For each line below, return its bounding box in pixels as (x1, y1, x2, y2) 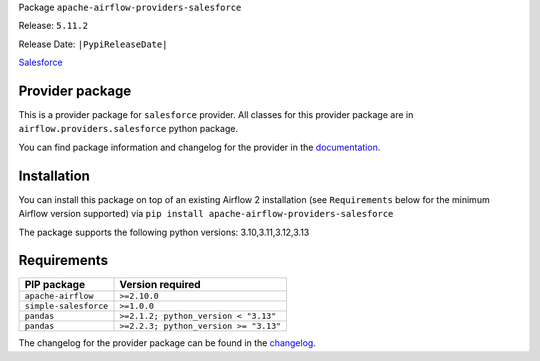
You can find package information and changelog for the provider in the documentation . (18, 141, 381, 153)
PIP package (24, 278, 85, 292)
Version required (119, 278, 201, 292)
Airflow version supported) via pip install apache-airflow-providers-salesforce (18, 208, 394, 220)
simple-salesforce (24, 301, 109, 312)
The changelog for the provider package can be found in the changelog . (18, 337, 317, 349)
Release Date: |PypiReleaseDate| (18, 38, 168, 50)
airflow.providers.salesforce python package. (18, 123, 239, 135)
